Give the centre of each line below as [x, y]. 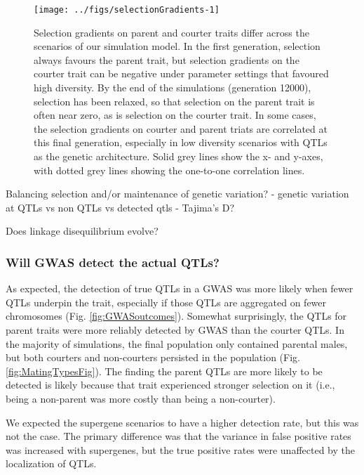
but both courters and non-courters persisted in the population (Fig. [153, 357]
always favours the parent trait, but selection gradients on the [167, 59]
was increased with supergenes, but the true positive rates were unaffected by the [180, 449]
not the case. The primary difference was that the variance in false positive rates [178, 436]
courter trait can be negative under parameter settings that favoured [181, 73]
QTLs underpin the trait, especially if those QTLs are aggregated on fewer [166, 302]
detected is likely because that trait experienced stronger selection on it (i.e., [170, 385]
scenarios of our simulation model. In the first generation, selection [177, 46]
